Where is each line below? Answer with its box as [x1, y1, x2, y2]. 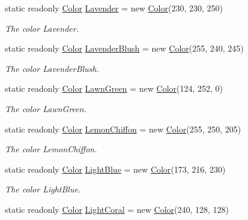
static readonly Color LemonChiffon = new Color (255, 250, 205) [5, 122, 241, 135]
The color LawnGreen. [5, 102, 86, 114]
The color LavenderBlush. [5, 62, 99, 74]
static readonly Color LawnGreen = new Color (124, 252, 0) [5, 82, 223, 95]
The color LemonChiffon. [5, 143, 97, 155]
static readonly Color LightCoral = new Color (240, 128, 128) [5, 203, 229, 215]
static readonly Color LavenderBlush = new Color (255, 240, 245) [5, 42, 244, 55]
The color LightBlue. [5, 183, 81, 195]
